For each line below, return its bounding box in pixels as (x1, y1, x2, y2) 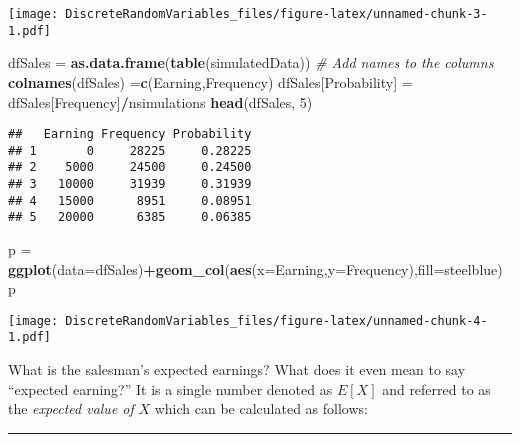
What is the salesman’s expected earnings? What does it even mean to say (8, 359, 466, 380)
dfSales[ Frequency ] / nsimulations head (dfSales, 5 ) (8, 91, 313, 112)
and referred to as (382, 378, 491, 399)
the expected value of (8, 398, 134, 419)
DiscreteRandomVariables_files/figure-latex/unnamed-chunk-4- (65, 313, 488, 328)
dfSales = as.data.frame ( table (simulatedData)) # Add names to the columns (8, 52, 494, 73)
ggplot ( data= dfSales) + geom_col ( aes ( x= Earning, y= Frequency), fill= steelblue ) (8, 258, 503, 279)
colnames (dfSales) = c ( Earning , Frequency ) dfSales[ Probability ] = (8, 71, 413, 92)
